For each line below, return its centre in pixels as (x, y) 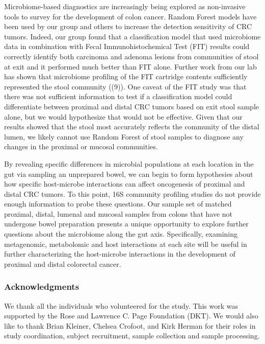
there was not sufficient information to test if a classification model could (118, 96)
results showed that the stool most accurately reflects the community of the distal (132, 127)
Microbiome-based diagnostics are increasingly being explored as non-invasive (125, 6)
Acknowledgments (42, 286)
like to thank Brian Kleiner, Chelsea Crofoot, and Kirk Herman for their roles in (130, 325)
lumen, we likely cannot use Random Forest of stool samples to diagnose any (124, 136)
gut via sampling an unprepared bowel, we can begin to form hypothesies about (129, 174)
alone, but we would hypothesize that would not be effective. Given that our (123, 116)
